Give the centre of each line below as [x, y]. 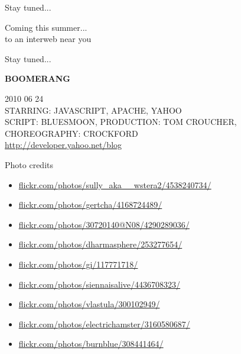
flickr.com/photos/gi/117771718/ [78, 264]
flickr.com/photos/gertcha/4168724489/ [90, 205]
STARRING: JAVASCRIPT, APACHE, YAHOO [93, 110]
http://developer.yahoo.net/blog [63, 145]
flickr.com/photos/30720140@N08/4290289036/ [104, 224]
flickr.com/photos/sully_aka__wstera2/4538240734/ [115, 184]
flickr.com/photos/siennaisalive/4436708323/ [100, 284]
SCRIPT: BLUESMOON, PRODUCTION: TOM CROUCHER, [121, 122]
